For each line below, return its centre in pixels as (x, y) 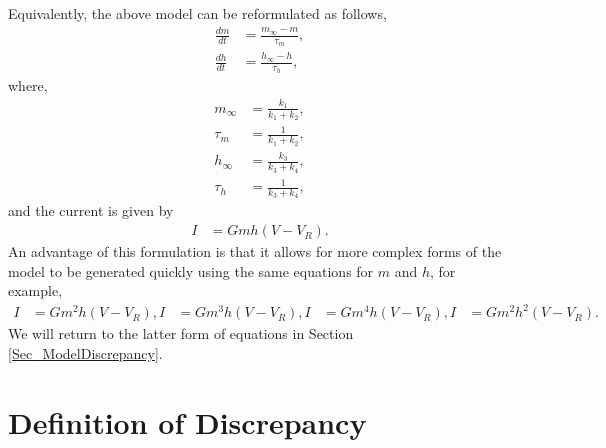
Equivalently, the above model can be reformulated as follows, (197, 13)
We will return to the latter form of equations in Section (181, 333)
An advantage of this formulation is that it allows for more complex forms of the (255, 251)
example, (35, 290)
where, (28, 85)
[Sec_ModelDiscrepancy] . (85, 353)
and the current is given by (91, 210)
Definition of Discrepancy (187, 421)
